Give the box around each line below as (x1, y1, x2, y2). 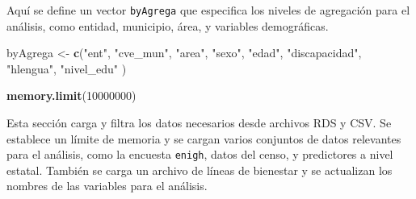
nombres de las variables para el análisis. (6, 177, 208, 194)
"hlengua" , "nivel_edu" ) (6, 60, 127, 77)
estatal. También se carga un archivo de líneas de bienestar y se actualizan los (6, 161, 393, 178)
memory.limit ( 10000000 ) (6, 87, 137, 104)
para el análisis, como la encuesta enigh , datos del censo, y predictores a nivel (6, 146, 393, 163)
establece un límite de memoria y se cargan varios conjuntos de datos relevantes (6, 130, 401, 147)
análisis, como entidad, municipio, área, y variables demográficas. (6, 17, 329, 34)
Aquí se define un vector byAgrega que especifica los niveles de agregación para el (6, 2, 410, 18)
